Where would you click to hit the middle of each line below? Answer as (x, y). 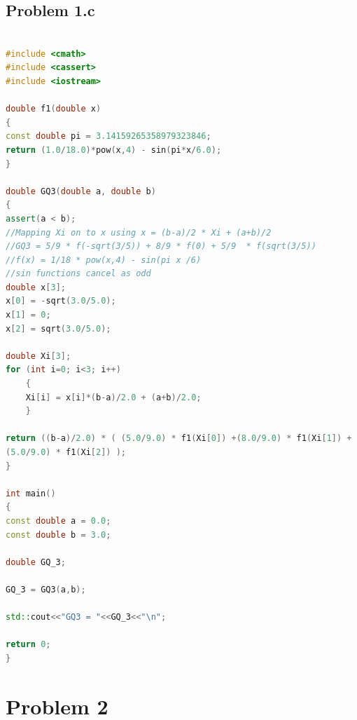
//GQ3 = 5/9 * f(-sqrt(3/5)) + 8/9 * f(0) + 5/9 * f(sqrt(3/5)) (161, 246)
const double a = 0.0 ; (58, 521)
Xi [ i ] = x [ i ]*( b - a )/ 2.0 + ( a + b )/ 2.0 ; (113, 397)
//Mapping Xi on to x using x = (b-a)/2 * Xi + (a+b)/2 (139, 232)
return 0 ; (28, 645)
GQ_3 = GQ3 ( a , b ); (46, 589)
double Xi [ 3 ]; (38, 356)
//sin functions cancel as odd (78, 274)
